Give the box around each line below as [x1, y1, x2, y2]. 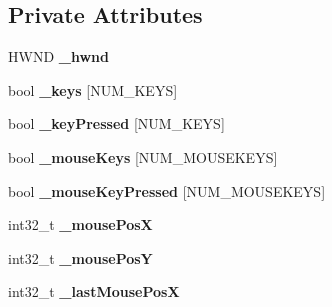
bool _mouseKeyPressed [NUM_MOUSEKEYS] [8, 180, 326, 201]
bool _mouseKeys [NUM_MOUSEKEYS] [8, 146, 278, 167]
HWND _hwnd [8, 46, 109, 67]
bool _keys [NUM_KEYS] [8, 79, 178, 100]
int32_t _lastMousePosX [8, 281, 180, 302]
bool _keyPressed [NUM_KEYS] [8, 113, 225, 134]
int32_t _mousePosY [8, 247, 153, 268]
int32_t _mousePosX [8, 214, 153, 235]
